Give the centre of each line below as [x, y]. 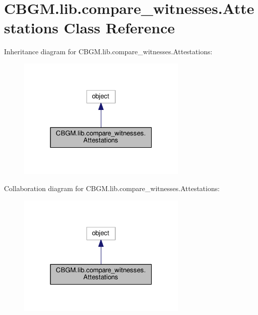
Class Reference [119, 28]
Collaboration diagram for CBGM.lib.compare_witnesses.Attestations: [112, 188]
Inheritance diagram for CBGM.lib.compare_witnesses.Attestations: [108, 52]
